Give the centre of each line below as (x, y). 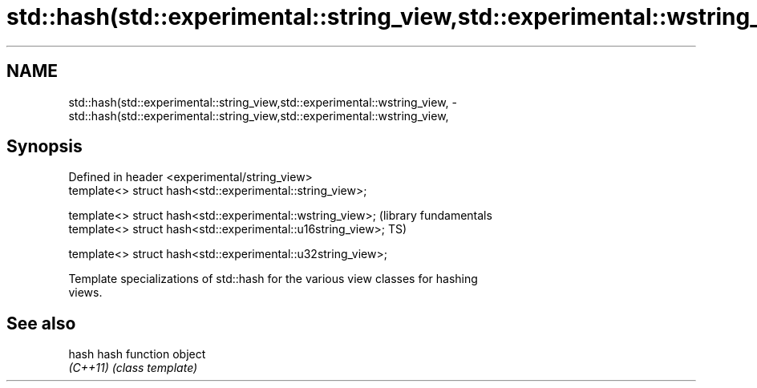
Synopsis (45, 147)
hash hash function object (137, 354)
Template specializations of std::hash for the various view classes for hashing (273, 279)
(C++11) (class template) (133, 368)
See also (41, 323)
